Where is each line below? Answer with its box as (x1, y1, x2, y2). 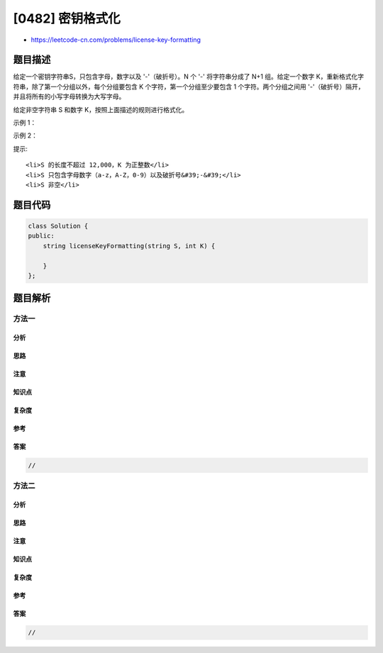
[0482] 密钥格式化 (13, 11, 121, 26)
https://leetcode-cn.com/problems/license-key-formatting (30, 35, 201, 44)
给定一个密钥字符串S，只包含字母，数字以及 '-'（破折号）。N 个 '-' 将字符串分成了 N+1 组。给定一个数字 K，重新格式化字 (13, 72, 365, 81)
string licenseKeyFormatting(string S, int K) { (43, 242, 216, 250)
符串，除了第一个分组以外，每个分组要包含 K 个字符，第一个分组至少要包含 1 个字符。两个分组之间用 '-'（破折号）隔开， (13, 82, 365, 91)
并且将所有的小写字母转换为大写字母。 (13, 92, 126, 101)
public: (28, 232, 55, 240)
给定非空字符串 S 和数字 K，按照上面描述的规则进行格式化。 (13, 105, 189, 113)
